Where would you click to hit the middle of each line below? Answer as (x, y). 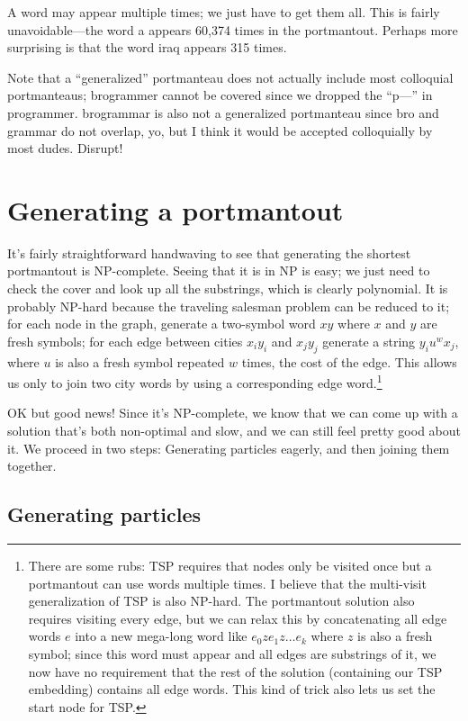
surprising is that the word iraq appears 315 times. (147, 47)
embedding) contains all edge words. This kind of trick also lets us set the (232, 689)
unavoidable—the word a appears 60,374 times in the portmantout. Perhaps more (233, 29)
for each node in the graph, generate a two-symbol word (162, 324)
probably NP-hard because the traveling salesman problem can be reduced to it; (229, 306)
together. (32, 466)
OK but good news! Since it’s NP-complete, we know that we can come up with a (233, 413)
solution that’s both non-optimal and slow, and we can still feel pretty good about (234, 431)
